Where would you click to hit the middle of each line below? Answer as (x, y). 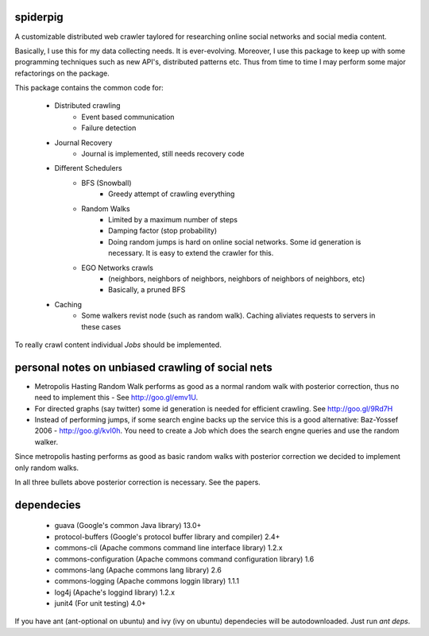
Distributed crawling (87, 106)
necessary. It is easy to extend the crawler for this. (191, 253)
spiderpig (39, 17)
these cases (101, 326)
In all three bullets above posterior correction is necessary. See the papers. (138, 482)
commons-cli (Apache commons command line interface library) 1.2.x (168, 548)
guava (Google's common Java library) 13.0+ (128, 526)
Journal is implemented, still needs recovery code (163, 154)
